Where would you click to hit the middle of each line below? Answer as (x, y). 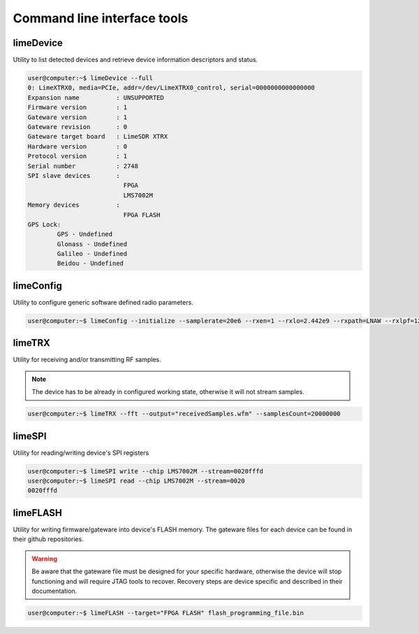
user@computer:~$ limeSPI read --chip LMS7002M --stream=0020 (136, 481)
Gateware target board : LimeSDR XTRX (97, 137)
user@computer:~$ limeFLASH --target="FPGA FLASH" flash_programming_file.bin (166, 613)
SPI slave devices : (74, 175)
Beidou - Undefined (90, 264)
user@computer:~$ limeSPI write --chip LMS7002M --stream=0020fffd (146, 471)
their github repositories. (48, 539)
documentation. (54, 591)
